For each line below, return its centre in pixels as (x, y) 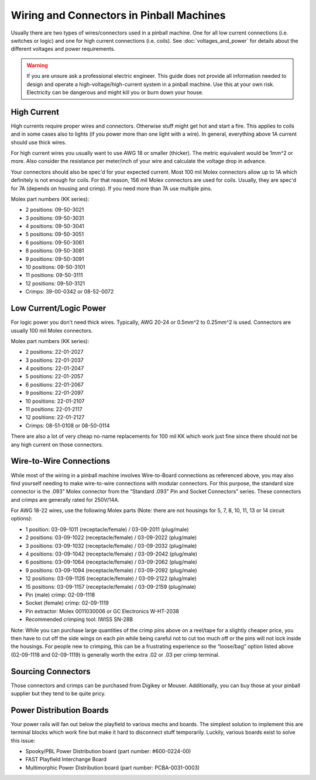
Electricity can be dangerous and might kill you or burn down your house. (115, 92)
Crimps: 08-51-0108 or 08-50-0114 (68, 425)
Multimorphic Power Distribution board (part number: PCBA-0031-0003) (113, 767)
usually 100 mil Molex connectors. (52, 330)
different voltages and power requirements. (63, 49)
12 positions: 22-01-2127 (55, 417)
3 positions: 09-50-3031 (55, 218)
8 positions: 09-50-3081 (55, 251)
